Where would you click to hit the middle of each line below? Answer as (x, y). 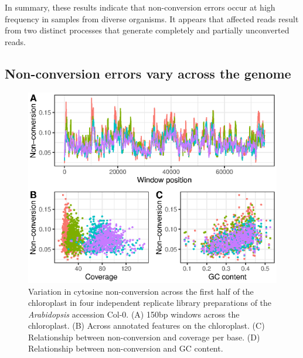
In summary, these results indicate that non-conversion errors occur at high (140, 7)
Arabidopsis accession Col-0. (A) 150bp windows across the (134, 314)
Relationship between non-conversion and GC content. (126, 348)
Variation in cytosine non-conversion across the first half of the (141, 291)
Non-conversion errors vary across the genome (148, 73)
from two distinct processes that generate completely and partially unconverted (147, 30)
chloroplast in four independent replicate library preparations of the (150, 303)
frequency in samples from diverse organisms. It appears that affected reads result (152, 18)
